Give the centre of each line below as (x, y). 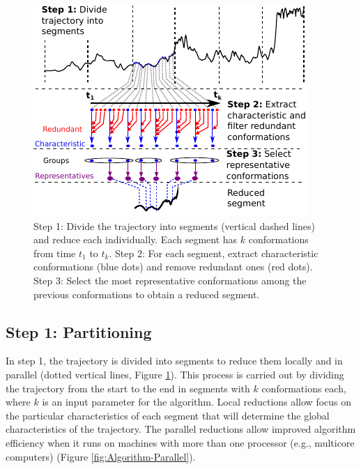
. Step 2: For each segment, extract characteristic (214, 253)
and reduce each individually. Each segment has (136, 239)
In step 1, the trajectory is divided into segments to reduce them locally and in (174, 361)
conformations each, (304, 388)
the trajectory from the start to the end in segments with (128, 388)
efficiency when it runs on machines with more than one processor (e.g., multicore (180, 442)
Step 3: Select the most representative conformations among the (170, 280)
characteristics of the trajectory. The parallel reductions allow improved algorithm (181, 429)
